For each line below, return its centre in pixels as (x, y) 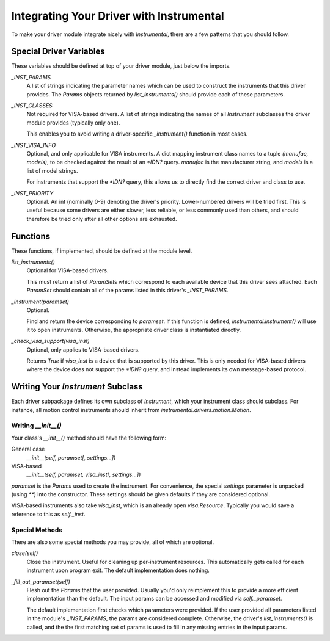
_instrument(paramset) (40, 302)
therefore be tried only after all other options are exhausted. (102, 219)
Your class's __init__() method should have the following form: (89, 438)
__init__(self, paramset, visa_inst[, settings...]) (84, 475)
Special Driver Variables (58, 52)
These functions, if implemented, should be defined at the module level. (102, 251)
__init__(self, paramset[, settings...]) (71, 457)
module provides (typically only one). (73, 123)
